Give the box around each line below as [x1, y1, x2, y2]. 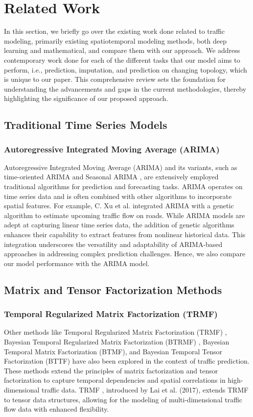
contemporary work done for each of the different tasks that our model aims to [4, 54, 240, 65]
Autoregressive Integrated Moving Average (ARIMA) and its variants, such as [4, 162, 237, 172]
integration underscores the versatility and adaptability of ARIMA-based [4, 239, 223, 249]
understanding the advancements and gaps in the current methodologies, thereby [4, 83, 247, 94]
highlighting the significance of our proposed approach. [4, 93, 168, 103]
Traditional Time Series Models [4, 117, 167, 132]
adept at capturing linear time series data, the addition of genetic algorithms [4, 220, 234, 230]
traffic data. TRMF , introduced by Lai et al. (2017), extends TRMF [42, 384, 249, 394]
